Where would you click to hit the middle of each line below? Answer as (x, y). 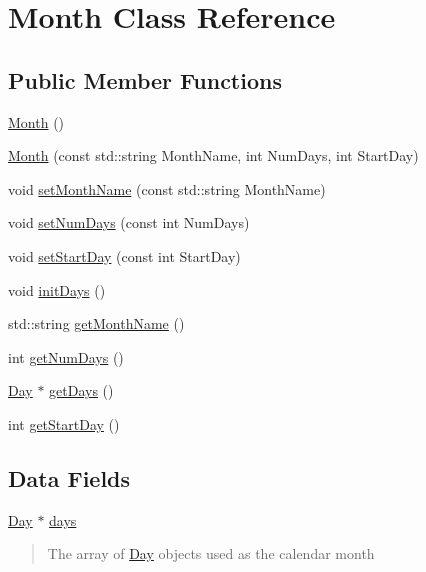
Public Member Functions (145, 79)
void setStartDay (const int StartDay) (124, 255)
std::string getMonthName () (96, 323)
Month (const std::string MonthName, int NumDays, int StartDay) (213, 155)
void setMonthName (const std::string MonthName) (167, 188)
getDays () (81, 390)
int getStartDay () (64, 423)
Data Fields (69, 477)
